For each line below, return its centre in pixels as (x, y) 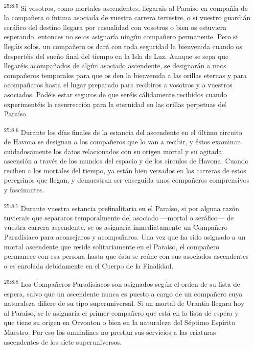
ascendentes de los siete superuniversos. (63, 341)
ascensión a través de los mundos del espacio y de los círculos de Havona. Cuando (126, 161)
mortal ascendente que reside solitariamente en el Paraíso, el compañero (112, 246)
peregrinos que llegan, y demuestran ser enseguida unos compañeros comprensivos (127, 180)
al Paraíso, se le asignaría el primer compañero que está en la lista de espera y (121, 312)
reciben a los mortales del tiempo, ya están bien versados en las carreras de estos (125, 170)
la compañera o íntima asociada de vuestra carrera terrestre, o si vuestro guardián (127, 17)
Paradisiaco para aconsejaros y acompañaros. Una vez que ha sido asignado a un (125, 237)
